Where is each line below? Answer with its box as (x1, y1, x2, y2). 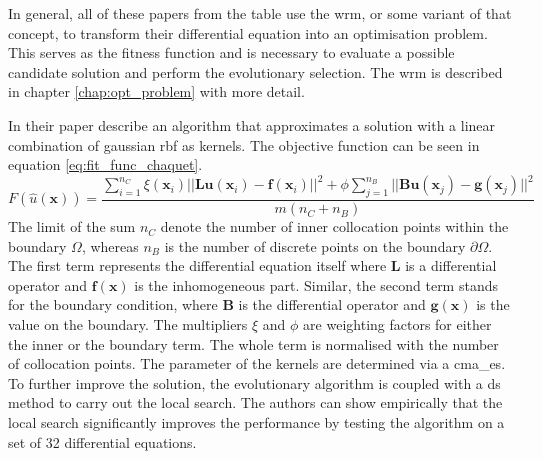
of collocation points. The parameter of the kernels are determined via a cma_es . (8, 353, 506, 374)
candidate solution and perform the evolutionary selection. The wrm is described (8, 61, 503, 82)
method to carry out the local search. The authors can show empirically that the (8, 392, 503, 413)
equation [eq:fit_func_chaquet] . (8, 154, 203, 175)
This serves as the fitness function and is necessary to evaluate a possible (8, 42, 455, 63)
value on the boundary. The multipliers (8, 314, 248, 335)
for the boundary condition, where (8, 294, 218, 315)
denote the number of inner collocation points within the (160, 216, 509, 237)
